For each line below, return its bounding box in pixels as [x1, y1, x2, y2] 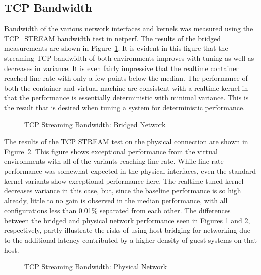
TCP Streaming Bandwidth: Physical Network [24, 261, 167, 272]
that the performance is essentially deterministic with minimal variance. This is [4, 92, 249, 103]
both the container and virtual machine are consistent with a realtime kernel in [4, 82, 248, 93]
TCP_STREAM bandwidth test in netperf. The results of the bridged [4, 33, 221, 43]
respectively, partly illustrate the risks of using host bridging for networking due [4, 225, 251, 235]
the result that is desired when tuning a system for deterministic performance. [4, 102, 245, 112]
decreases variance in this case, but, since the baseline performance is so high [4, 185, 241, 196]
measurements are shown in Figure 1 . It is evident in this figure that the [4, 43, 228, 53]
